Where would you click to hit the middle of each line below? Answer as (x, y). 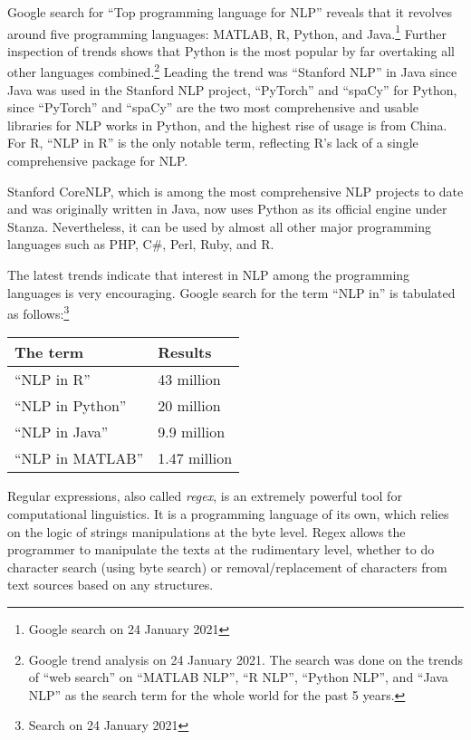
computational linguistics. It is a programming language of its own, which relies (228, 514)
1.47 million (195, 458)
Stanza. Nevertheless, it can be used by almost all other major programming (219, 226)
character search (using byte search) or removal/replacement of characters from (227, 567)
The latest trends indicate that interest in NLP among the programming (209, 275)
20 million (189, 406)
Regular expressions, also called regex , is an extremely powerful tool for (205, 496)
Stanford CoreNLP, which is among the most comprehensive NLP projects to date (235, 191)
